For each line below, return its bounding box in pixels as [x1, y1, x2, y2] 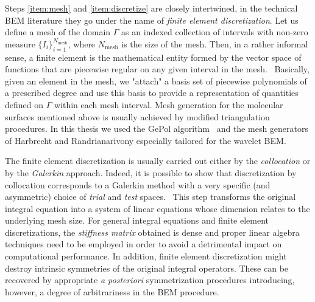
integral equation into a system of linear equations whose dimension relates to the [5, 202, 310, 214]
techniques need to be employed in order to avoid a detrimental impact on [5, 238, 282, 250]
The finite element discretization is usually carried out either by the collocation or [5, 154, 311, 167]
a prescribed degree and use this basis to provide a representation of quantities [5, 86, 299, 99]
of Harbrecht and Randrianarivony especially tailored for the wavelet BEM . [5, 134, 286, 146]
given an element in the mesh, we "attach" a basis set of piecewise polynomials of [5, 74, 307, 87]
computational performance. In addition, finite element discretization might [5, 250, 287, 263]
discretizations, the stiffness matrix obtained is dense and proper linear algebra [5, 225, 300, 238]
